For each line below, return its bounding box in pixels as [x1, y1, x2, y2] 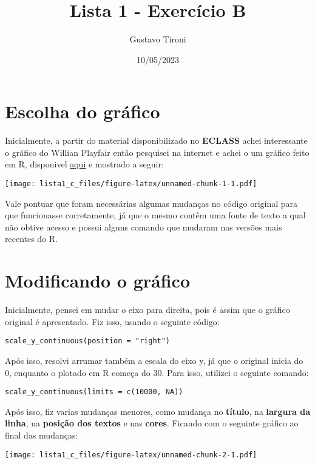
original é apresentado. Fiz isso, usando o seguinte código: [5, 315, 220, 328]
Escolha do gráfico [5, 99, 160, 124]
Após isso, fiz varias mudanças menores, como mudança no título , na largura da [5, 405, 311, 417]
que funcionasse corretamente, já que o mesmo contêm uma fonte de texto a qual [5, 209, 306, 221]
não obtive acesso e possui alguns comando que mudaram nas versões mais [5, 220, 282, 233]
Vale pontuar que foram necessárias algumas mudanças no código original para [5, 197, 298, 209]
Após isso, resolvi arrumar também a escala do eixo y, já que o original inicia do [5, 354, 303, 367]
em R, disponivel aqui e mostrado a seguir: [5, 158, 164, 170]
